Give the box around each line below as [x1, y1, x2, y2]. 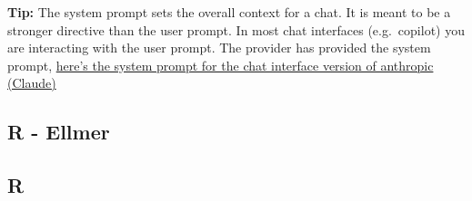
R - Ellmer [7, 118, 110, 146]
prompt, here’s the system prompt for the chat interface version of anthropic [7, 55, 434, 74]
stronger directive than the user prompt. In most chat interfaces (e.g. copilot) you [7, 20, 465, 39]
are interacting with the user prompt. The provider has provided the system [7, 38, 431, 57]
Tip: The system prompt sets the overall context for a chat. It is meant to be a [7, 3, 451, 21]
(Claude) [7, 73, 56, 92]
